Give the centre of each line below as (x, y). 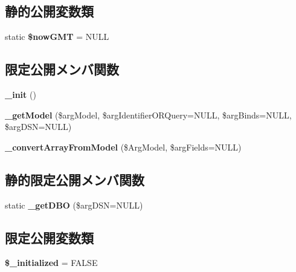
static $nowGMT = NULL (57, 37)
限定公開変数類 (49, 237)
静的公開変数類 (49, 11)
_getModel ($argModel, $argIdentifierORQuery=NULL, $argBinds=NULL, (148, 115)
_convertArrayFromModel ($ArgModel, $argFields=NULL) (123, 147)
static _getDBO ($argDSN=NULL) (74, 205)
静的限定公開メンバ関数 (75, 179)
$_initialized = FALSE (51, 263)
